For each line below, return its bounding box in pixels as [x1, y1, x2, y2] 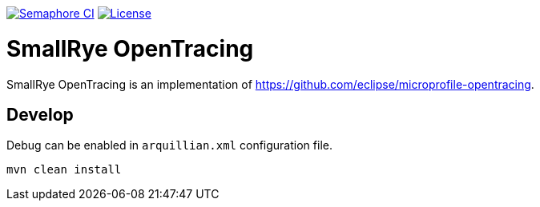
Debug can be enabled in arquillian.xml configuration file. [6, 138, 332, 153]
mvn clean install [6, 163, 122, 177]
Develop [6, 104, 74, 125]
